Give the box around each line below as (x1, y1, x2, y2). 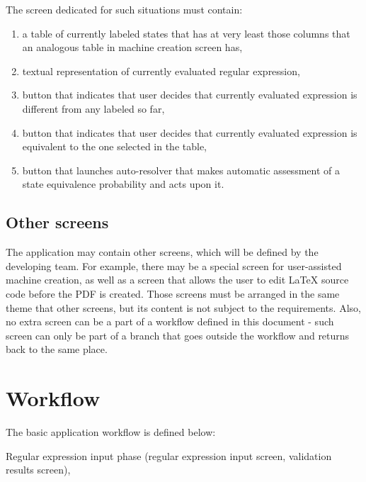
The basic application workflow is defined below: (6, 425, 216, 439)
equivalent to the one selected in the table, (22, 139, 207, 154)
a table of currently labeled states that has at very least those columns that (22, 26, 350, 40)
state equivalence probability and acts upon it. (22, 176, 224, 191)
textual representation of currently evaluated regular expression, (22, 63, 300, 78)
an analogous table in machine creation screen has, (22, 40, 243, 55)
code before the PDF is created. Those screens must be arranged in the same (6, 286, 340, 301)
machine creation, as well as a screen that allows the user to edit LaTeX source (6, 272, 349, 287)
